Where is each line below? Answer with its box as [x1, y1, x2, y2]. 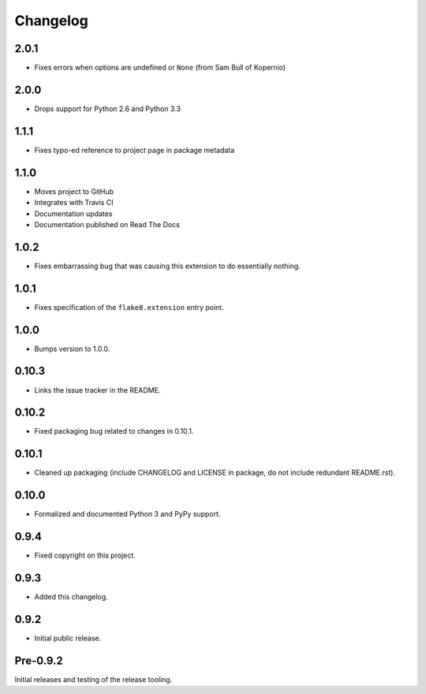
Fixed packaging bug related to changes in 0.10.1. [34, 427, 194, 436]
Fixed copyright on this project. [34, 550, 136, 560]
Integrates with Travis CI [34, 198, 114, 207]
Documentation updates [34, 209, 113, 218]
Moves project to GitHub [34, 186, 114, 196]
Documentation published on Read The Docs [34, 219, 181, 229]
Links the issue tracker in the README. [34, 385, 161, 394]
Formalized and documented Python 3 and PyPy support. [34, 509, 221, 519]
